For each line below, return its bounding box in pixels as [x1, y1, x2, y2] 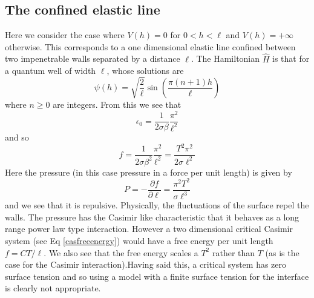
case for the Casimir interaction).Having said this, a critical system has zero [5, 258, 287, 271]
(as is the [265, 246, 299, 259]
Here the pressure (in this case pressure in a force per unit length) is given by [5, 165, 292, 178]
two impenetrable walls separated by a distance [5, 52, 180, 65]
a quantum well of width [5, 64, 96, 77]
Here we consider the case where [5, 28, 125, 41]
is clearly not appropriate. [5, 282, 101, 294]
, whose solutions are [106, 64, 184, 77]
